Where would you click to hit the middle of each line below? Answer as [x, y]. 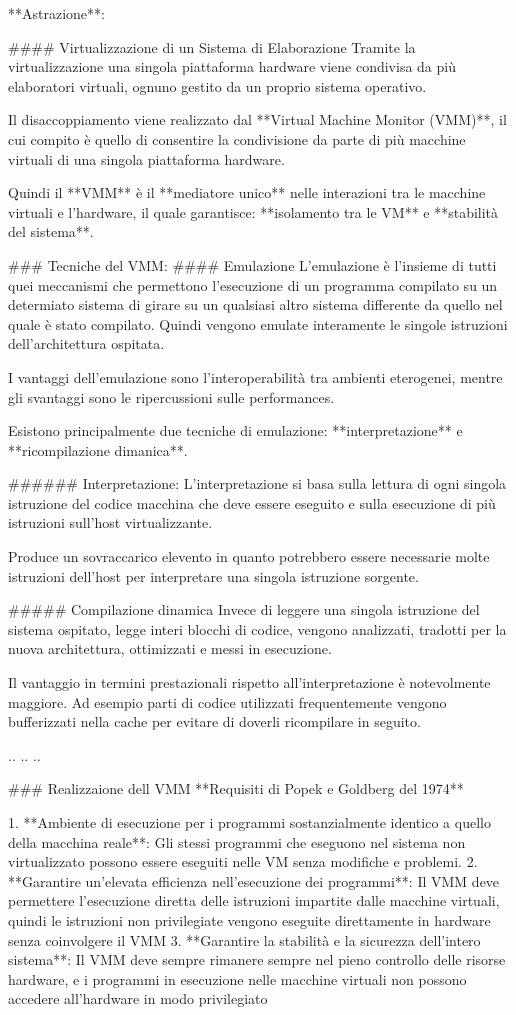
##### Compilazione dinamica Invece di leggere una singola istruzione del [244, 609]
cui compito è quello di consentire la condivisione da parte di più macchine [237, 138]
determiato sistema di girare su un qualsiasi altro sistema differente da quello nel [255, 304]
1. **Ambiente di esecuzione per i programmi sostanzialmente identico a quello [249, 822]
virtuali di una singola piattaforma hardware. [146, 158]
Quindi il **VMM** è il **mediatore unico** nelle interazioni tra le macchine [247, 192]
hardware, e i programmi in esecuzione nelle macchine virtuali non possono [237, 978]
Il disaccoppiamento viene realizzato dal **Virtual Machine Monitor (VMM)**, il [257, 119]
